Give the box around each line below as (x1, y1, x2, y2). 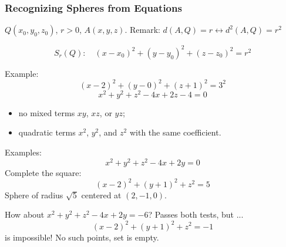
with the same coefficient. (129, 126, 221, 138)
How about (5, 208, 45, 221)
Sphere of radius (5, 188, 63, 201)
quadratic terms (18, 126, 76, 138)
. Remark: (125, 23, 160, 36)
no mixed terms (18, 106, 75, 119)
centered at (81, 188, 122, 201)
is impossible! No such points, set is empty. (5, 231, 159, 243)
